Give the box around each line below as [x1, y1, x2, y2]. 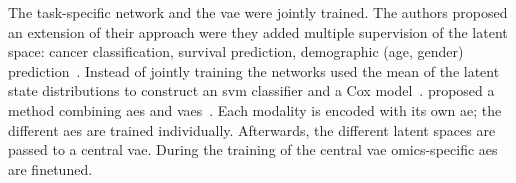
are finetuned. [8, 158, 93, 179]
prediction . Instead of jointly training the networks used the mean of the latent [8, 60, 500, 81]
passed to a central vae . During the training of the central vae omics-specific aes [8, 139, 498, 160]
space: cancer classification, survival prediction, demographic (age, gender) [8, 41, 464, 62]
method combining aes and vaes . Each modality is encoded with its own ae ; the [8, 99, 502, 120]
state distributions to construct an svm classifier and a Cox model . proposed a [8, 80, 495, 101]
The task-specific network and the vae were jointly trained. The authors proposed [8, 2, 508, 22]
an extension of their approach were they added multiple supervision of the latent [8, 21, 508, 42]
